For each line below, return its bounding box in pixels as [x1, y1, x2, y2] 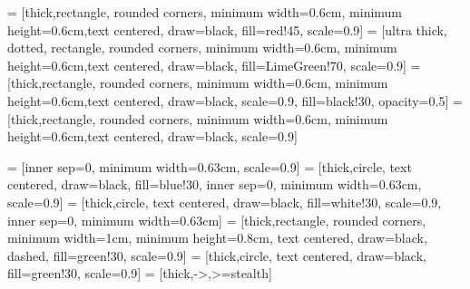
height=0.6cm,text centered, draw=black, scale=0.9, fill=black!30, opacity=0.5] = [7, 91, 463, 110]
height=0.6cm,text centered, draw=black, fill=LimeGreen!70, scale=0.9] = [7, 55, 421, 74]
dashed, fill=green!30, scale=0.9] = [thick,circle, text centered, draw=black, [7, 246, 426, 265]
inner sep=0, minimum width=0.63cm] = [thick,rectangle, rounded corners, [7, 210, 426, 229]
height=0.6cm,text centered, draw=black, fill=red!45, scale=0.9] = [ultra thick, [7, 20, 447, 39]
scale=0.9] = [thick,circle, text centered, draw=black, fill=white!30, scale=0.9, [7, 192, 442, 211]
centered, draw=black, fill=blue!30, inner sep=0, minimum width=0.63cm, [7, 175, 422, 194]
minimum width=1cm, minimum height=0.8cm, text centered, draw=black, [7, 228, 427, 247]
